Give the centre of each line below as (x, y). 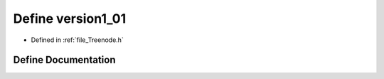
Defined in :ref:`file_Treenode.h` (77, 40)
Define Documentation (64, 60)
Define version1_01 (70, 19)
